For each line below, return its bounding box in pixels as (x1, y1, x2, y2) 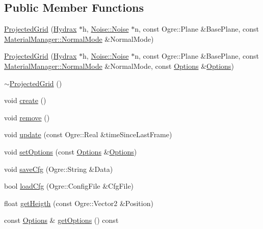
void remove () (4, 112, 50, 122)
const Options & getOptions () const (4, 215, 119, 225)
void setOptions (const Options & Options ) (4, 146, 137, 157)
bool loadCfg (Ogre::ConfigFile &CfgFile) (4, 181, 134, 191)
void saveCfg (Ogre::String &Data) (4, 163, 113, 174)
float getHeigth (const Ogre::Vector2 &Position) (4, 197, 153, 208)
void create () (4, 95, 46, 106)
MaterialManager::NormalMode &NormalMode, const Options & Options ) (4, 60, 234, 71)
